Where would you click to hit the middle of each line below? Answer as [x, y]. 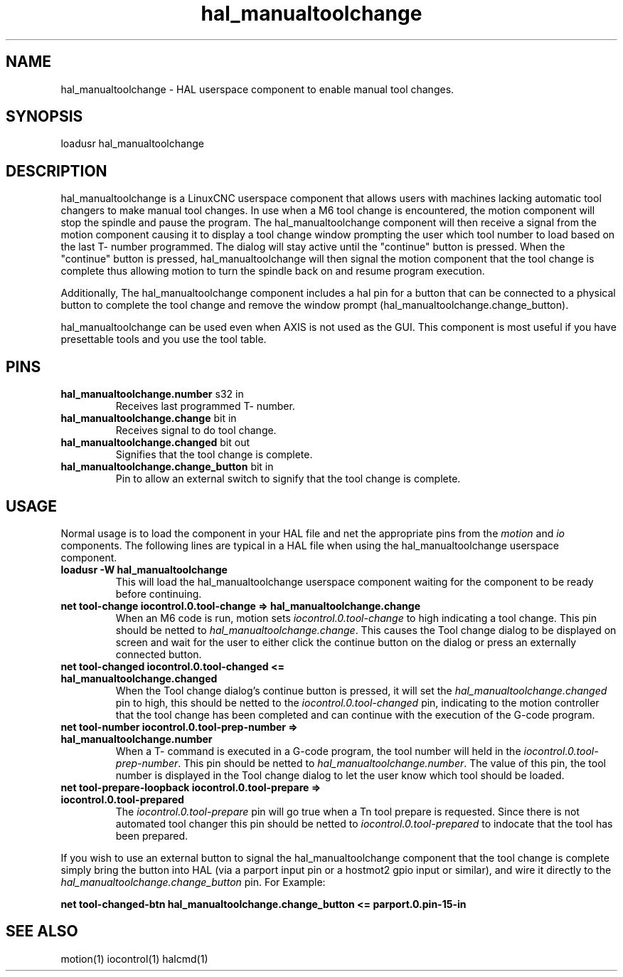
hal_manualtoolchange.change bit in [149, 418]
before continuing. [159, 593]
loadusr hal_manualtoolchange [132, 144]
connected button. [159, 654]
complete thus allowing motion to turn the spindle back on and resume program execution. [273, 271]
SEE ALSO [42, 931]
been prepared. [152, 835]
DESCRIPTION [57, 171]
